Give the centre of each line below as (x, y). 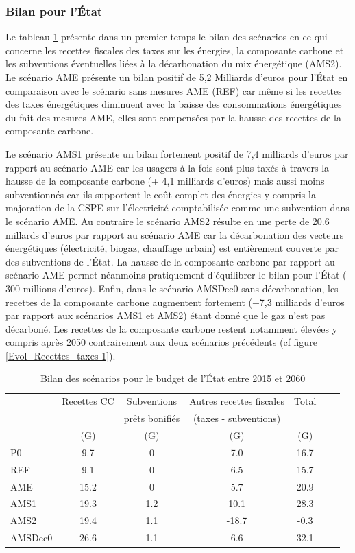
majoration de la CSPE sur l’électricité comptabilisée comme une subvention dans (177, 208)
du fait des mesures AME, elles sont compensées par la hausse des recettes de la (173, 117)
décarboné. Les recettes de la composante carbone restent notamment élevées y (172, 328)
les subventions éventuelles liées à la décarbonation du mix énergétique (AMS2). (174, 63)
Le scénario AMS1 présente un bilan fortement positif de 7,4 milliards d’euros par (177, 153)
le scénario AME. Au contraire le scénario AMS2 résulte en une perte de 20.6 (168, 221)
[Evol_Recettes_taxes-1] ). (61, 355)
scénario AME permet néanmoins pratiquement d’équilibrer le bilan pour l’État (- (178, 275)
